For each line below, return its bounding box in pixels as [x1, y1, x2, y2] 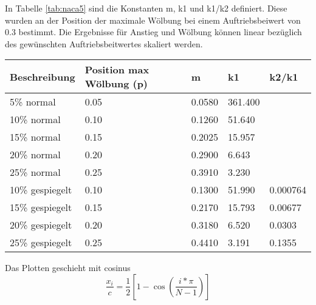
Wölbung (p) [84, 76, 148, 91]
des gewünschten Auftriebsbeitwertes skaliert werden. [5, 37, 203, 50]
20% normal [10, 147, 61, 162]
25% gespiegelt [10, 235, 72, 250]
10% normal [10, 112, 61, 127]
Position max [84, 62, 149, 77]
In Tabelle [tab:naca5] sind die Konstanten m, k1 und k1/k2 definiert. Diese [5, 2, 287, 14]
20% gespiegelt [10, 218, 72, 232]
